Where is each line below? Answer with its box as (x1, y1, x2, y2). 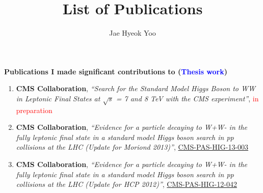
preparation (16, 104, 52, 115)
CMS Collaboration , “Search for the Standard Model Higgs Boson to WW (16, 83, 255, 94)
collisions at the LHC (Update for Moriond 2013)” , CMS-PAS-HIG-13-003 (16, 142, 249, 152)
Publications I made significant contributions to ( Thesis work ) (4, 66, 227, 76)
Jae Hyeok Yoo (109, 27, 156, 38)
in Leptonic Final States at (16, 93, 100, 103)
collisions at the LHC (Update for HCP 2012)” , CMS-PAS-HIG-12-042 (16, 179, 237, 189)
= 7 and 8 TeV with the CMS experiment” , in (116, 93, 259, 103)
